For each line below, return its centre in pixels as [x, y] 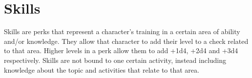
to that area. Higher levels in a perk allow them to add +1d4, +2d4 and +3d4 [121, 50]
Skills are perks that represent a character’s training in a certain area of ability [122, 31]
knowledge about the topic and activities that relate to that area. [102, 69]
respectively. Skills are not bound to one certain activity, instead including [115, 60]
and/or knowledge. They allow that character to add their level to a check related [126, 41]
